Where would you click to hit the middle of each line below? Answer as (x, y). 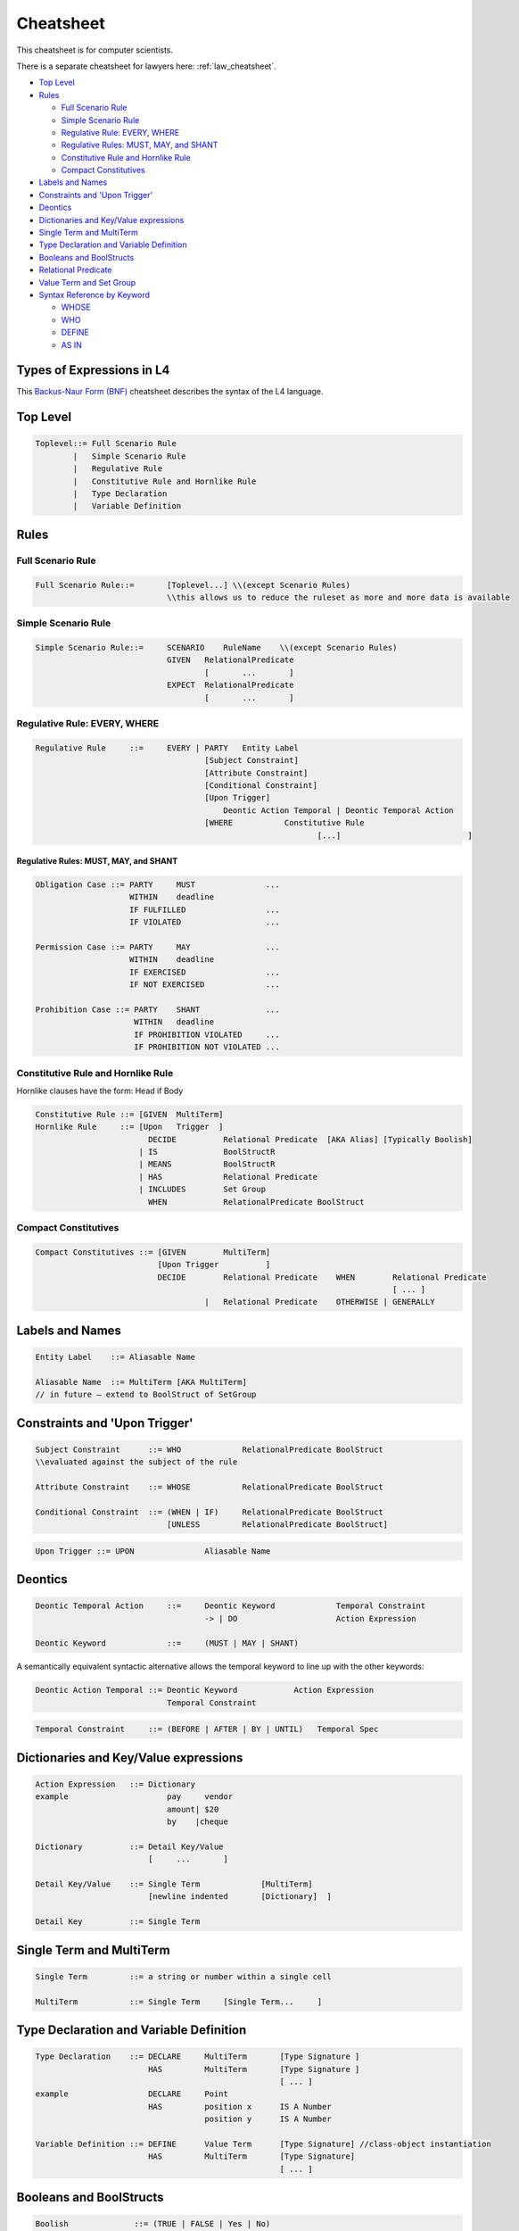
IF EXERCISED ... (205, 972)
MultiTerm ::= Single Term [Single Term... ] (179, 2002)
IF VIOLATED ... (205, 922)
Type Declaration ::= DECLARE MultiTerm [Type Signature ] (198, 2057)
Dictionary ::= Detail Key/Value (129, 1846)
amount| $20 (193, 1809)
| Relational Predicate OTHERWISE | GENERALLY (320, 1302)
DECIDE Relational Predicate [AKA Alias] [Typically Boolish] (310, 1139)
